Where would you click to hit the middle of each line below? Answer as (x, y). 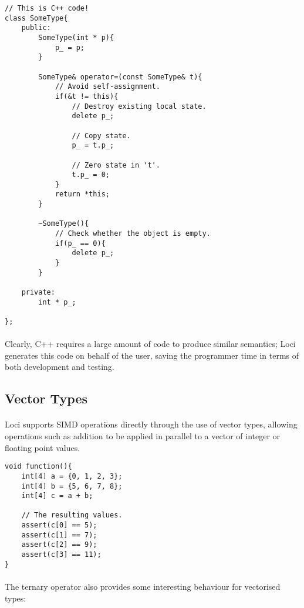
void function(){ (38, 467)
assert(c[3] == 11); (61, 555)
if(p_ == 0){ (80, 243)
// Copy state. (101, 136)
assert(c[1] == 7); (59, 535)
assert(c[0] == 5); (59, 525)
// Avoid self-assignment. (107, 87)
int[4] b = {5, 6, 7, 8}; (72, 486)
